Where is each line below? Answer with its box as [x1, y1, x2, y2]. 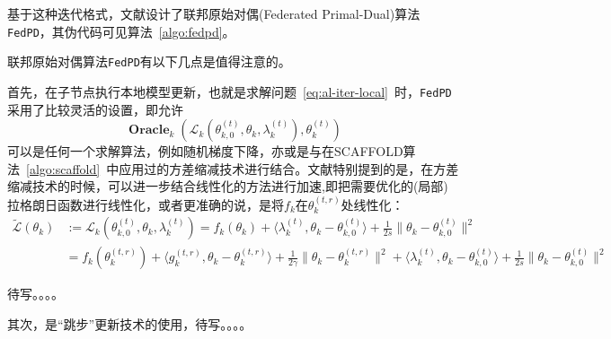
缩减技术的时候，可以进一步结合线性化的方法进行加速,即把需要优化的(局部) [7, 177, 448, 196]
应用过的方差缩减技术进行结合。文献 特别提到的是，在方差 [119, 159, 459, 178]
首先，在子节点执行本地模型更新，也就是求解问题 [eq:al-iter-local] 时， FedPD [7, 82, 452, 100]
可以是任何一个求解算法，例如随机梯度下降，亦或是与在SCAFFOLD [7, 142, 403, 161]
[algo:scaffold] [26, 159, 101, 178]
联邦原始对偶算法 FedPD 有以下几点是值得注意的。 [7, 52, 291, 71]
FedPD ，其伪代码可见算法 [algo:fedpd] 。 [7, 22, 235, 40]
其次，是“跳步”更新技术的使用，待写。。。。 [7, 315, 252, 333]
